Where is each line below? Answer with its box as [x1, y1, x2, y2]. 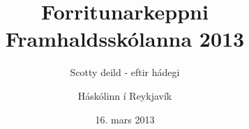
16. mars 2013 [95, 112, 155, 126]
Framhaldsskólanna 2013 [5, 24, 245, 53]
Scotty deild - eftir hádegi [70, 65, 180, 79]
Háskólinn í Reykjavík [77, 88, 172, 103]
